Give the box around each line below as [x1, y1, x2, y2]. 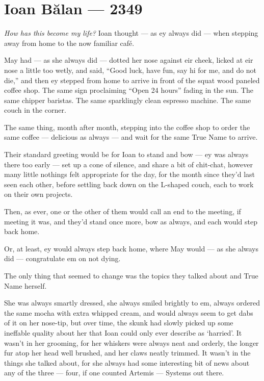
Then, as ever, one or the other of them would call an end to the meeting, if [4, 206, 241, 217]
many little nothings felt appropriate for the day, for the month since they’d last [4, 169, 255, 180]
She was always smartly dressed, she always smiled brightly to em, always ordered [4, 297, 260, 308]
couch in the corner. [4, 105, 66, 115]
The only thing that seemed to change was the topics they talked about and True [4, 270, 258, 281]
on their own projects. [4, 189, 73, 199]
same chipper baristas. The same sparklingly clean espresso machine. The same [4, 94, 251, 105]
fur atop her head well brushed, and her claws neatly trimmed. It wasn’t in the [4, 347, 251, 358]
